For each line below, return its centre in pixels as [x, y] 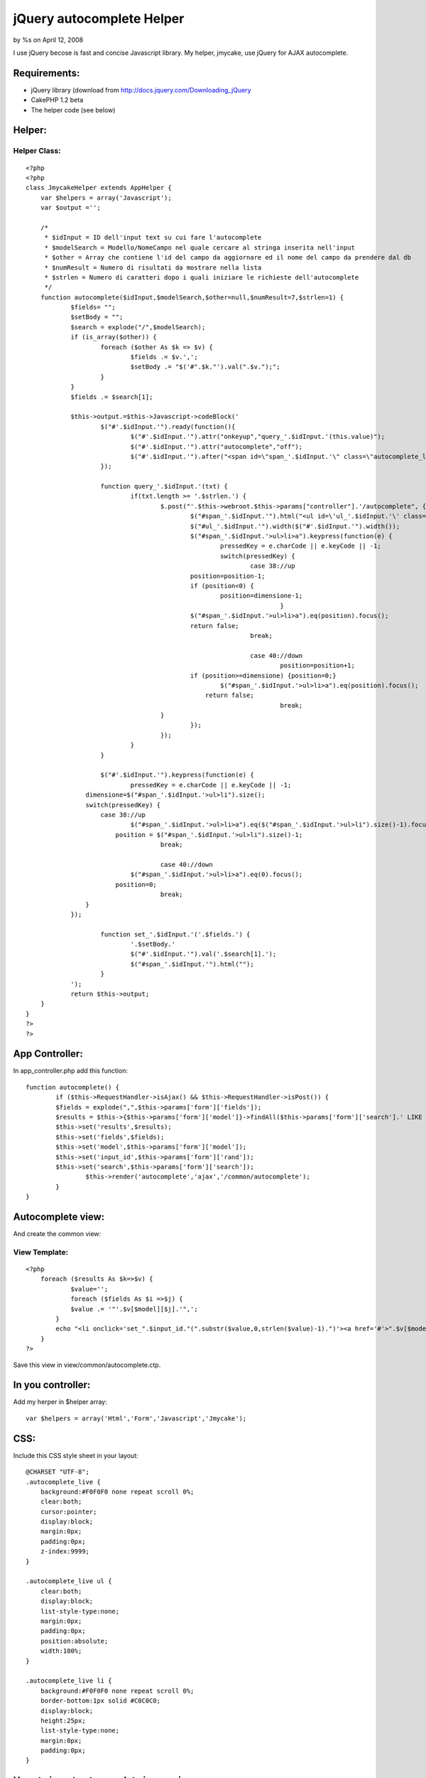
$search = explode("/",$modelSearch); [138, 327]
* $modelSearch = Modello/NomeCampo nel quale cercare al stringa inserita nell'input [200, 247]
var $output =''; [70, 208]
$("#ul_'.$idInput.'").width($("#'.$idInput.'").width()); [295, 526]
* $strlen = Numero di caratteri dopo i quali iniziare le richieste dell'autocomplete [202, 277]
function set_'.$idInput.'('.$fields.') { [175, 934]
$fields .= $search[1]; [112, 397]
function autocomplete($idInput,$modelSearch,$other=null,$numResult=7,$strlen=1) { [192, 297]
